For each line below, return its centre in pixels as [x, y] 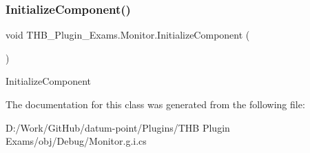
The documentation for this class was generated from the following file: [155, 104]
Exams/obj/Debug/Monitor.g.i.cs [76, 141]
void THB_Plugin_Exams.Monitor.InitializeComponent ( [128, 35]
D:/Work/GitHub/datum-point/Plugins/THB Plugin [118, 127]
